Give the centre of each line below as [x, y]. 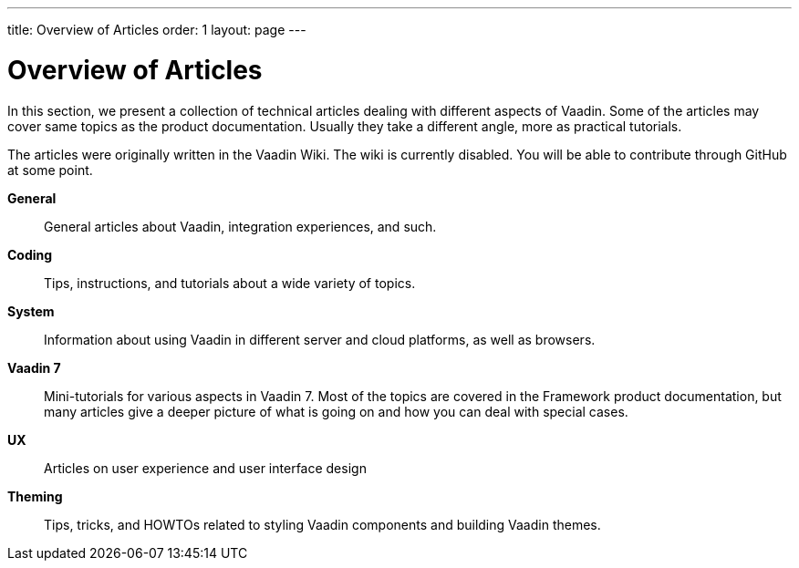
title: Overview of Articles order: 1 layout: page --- [157, 30]
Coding [30, 254]
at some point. [50, 170]
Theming [35, 496]
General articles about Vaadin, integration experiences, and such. [240, 226]
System [31, 311]
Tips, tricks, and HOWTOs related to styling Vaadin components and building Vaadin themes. [322, 524]
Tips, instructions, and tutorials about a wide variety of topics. [230, 283]
